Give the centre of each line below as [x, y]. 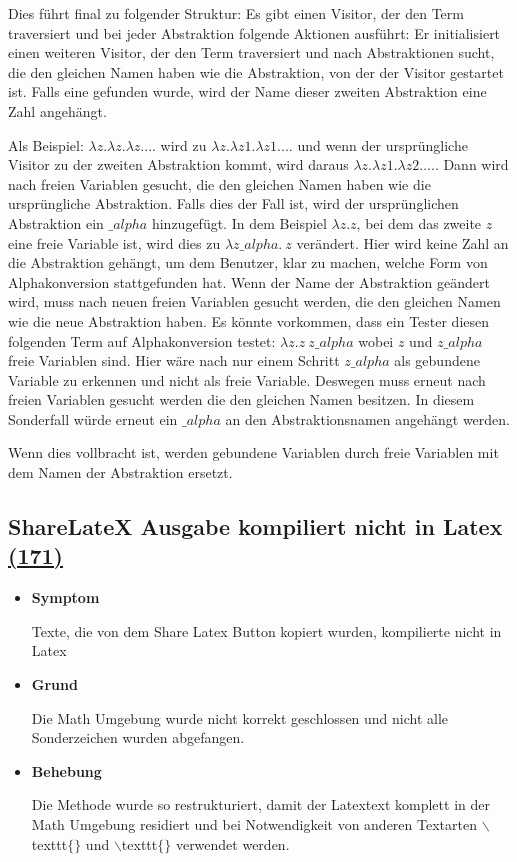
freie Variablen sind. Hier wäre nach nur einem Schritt [174, 360]
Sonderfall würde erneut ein [93, 418]
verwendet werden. [232, 843]
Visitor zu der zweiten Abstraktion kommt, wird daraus [178, 164]
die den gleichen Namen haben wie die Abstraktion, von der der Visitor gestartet [256, 71]
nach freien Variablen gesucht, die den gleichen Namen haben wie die [219, 183]
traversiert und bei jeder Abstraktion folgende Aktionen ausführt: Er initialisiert [254, 32]
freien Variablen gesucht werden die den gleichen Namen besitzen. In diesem [241, 399]
